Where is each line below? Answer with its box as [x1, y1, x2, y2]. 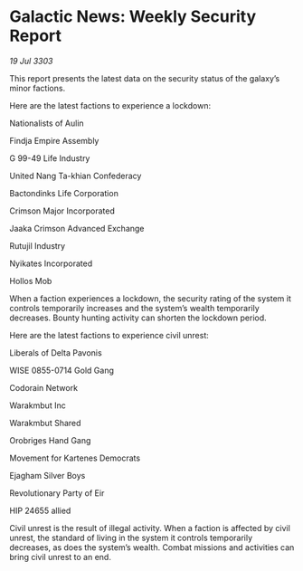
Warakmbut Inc [9, 400, 66, 411]
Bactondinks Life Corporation [9, 187, 119, 198]
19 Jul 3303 [9, 55, 53, 66]
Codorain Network [9, 382, 79, 393]
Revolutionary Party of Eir [9, 487, 105, 499]
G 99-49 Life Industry [9, 152, 90, 164]
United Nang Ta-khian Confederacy [9, 170, 142, 181]
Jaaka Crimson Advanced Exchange [9, 223, 145, 233]
